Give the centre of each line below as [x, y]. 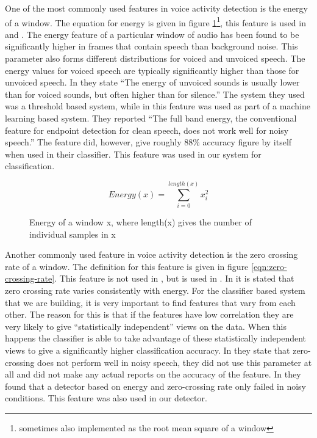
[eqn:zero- [269, 266]
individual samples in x [73, 234]
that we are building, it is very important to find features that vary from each [150, 302]
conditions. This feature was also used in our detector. [106, 398]
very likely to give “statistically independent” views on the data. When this [146, 326]
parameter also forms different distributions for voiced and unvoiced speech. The [155, 58]
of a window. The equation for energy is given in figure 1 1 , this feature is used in [155, 21]
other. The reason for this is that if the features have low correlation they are [149, 314]
